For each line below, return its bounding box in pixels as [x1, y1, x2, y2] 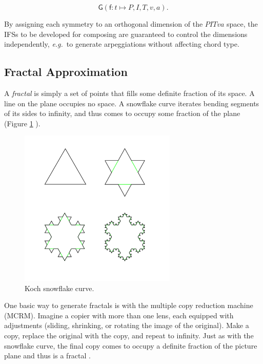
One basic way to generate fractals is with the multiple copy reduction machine [4, 300, 253, 311]
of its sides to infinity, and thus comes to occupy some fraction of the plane [4, 108, 240, 119]
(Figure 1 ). [4, 118, 41, 128]
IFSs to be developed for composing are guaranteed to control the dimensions [4, 28, 248, 39]
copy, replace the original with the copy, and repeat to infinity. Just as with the [4, 330, 254, 340]
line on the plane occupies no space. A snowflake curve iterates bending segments [4, 98, 259, 108]
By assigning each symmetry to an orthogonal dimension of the [4, 18, 203, 29]
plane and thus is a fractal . [4, 350, 91, 361]
